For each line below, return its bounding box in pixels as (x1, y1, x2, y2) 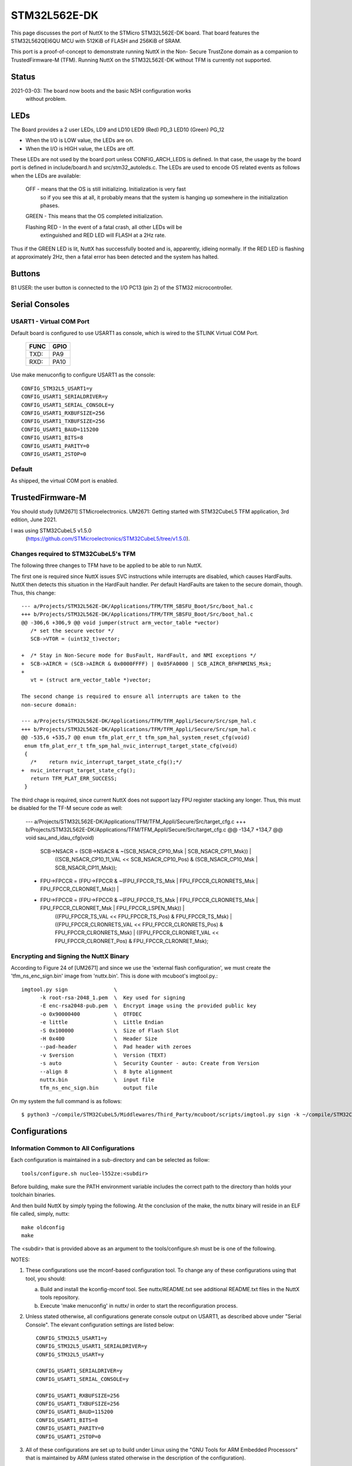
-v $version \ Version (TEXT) (39, 1051, 167, 1058)
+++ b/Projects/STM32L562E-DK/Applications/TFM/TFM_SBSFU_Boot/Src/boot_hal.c (21, 611, 253, 618)
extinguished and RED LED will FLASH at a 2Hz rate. (40, 232, 167, 239)
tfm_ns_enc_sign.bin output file (39, 1085, 158, 1091)
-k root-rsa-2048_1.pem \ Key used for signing (39, 995, 185, 1001)
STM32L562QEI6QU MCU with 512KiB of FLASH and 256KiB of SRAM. (11, 37, 182, 44)
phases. (40, 202, 60, 209)
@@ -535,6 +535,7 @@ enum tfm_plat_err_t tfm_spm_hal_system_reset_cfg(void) (21, 734, 251, 741)
